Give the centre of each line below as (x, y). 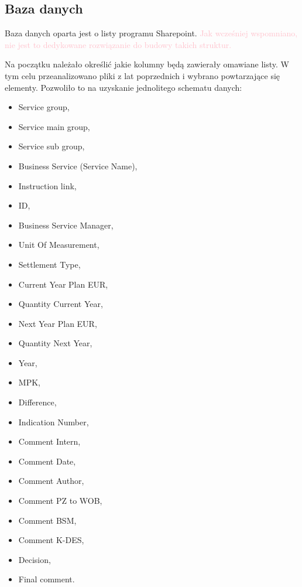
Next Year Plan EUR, (58, 323)
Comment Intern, (49, 441)
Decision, (35, 559)
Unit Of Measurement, (59, 245)
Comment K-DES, (51, 540)
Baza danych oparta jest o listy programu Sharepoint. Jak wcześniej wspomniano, (151, 33)
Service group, (44, 107)
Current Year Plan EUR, (63, 284)
